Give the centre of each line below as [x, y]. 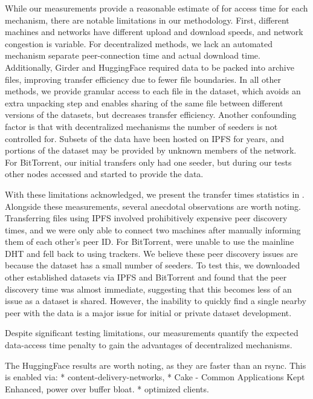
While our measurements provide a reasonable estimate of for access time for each [156, 8]
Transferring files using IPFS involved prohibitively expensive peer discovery [146, 218]
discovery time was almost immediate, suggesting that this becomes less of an [148, 289]
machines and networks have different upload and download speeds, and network [154, 32]
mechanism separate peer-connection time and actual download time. [133, 55]
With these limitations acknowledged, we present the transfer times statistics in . [155, 194]
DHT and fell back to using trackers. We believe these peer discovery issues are [151, 253]
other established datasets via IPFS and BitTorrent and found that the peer [146, 277]
